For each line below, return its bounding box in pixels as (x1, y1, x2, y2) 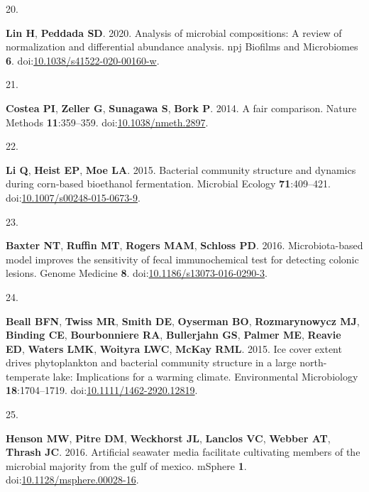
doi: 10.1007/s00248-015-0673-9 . (6, 190, 141, 204)
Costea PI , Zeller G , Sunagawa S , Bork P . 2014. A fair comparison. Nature (6, 100, 357, 115)
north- (299, 355, 327, 370)
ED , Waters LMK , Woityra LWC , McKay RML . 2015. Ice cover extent (6, 341, 342, 356)
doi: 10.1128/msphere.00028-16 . (6, 472, 139, 487)
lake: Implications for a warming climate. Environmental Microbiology (53, 368, 358, 383)
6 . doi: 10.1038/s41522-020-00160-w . (6, 53, 160, 67)
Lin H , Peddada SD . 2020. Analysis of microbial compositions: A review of (6, 25, 342, 40)
